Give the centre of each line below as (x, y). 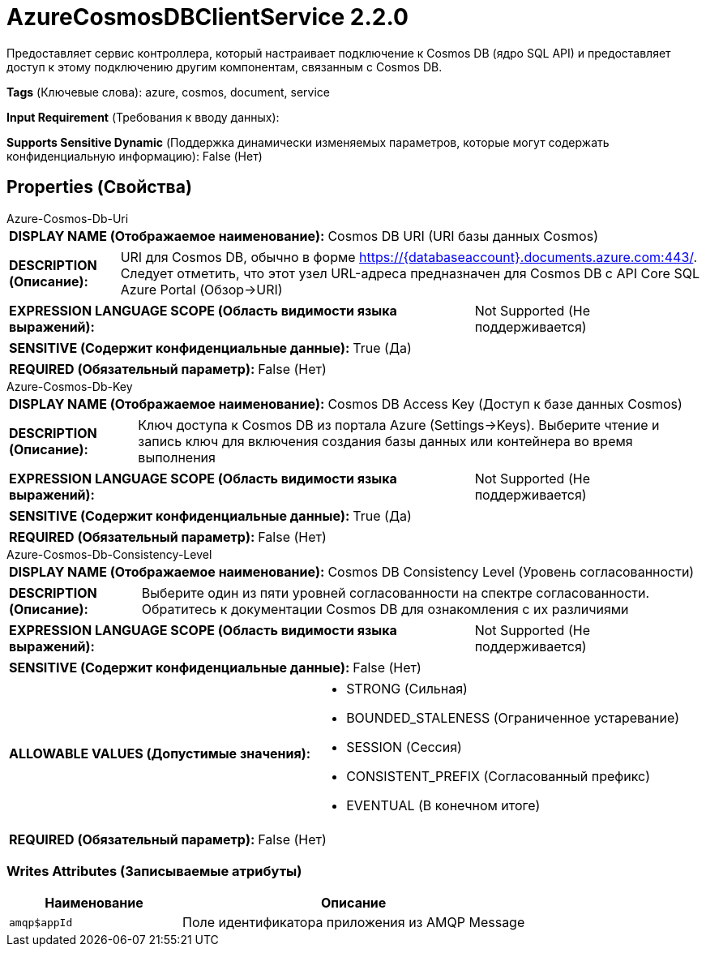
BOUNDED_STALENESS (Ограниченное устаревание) (513, 717)
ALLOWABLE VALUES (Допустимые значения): (160, 753)
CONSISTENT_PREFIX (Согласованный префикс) (498, 776)
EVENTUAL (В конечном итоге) (443, 805)
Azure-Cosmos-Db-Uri (68, 218)
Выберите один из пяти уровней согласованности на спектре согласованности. (396, 592)
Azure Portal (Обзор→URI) (201, 289)
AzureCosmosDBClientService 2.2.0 (208, 17)
